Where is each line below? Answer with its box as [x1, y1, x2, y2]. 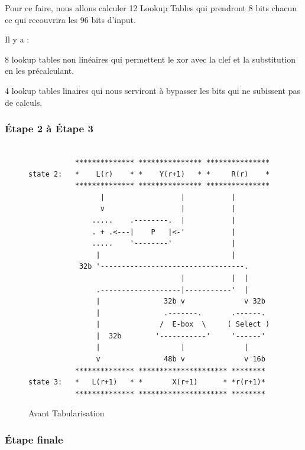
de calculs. [5, 96, 43, 108]
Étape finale [5, 432, 63, 446]
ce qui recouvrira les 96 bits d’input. [5, 13, 136, 25]
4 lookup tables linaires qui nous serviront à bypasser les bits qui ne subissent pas [5, 84, 301, 96]
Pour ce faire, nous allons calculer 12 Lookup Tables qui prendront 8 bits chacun [5, 2, 297, 14]
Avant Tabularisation [28, 407, 105, 419]
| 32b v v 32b [96, 297, 265, 306]
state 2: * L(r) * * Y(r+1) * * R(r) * [28, 169, 270, 178]
